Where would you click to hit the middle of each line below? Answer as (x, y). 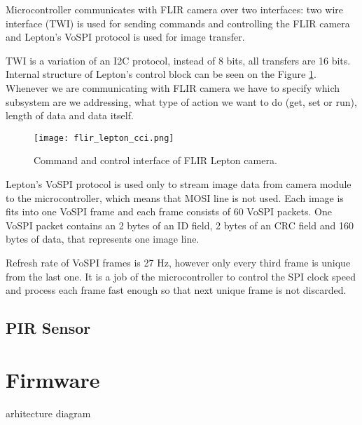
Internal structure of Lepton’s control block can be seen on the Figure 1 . (161, 74)
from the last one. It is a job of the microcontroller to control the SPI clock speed (181, 276)
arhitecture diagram (48, 413)
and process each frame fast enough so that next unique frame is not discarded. (176, 290)
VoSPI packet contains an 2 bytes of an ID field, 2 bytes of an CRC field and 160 (180, 225)
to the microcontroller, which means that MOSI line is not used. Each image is (175, 197)
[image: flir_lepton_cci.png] (104, 138)
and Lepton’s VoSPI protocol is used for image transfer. (125, 37)
